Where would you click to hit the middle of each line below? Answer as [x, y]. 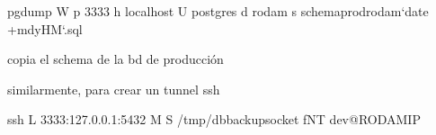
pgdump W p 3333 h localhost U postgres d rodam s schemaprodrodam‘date [218, 11]
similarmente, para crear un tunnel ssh [114, 89]
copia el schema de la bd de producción [116, 59]
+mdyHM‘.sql [45, 28]
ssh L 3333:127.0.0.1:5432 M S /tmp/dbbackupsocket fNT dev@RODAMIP [214, 119]
